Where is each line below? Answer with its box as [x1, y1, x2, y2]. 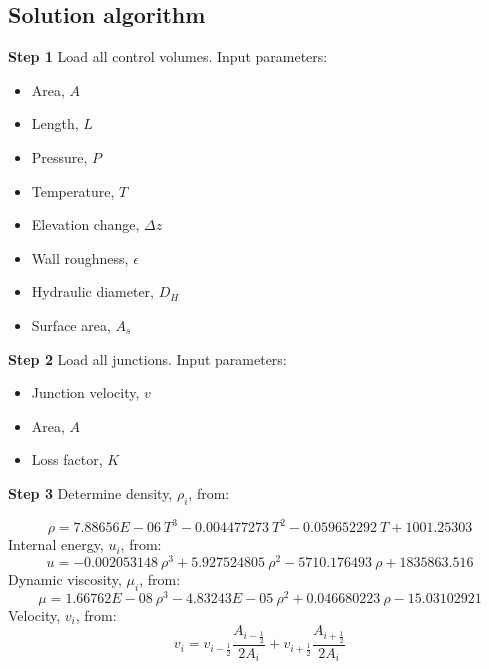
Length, [31, 113, 79, 134]
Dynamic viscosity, [8, 568, 122, 589]
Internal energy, [8, 534, 104, 555]
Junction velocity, [31, 382, 140, 403]
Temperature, [31, 180, 115, 201]
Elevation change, [31, 214, 140, 235]
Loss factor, [31, 449, 103, 470]
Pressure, [31, 146, 88, 167]
